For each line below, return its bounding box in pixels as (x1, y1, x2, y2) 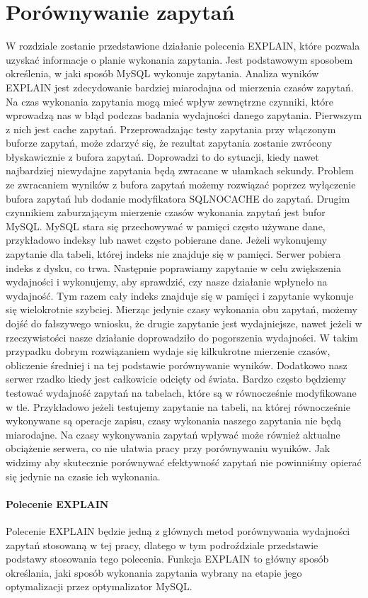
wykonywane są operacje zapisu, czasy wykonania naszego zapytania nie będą (6, 413, 342, 428)
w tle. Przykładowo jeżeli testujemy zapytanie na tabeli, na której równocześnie (6, 399, 350, 414)
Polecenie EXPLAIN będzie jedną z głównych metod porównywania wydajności (6, 523, 350, 538)
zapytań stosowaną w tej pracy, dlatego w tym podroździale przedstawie (6, 537, 318, 552)
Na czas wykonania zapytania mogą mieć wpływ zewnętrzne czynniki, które (6, 94, 333, 108)
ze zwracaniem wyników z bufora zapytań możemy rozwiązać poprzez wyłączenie (6, 177, 356, 192)
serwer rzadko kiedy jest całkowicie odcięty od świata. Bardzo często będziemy (6, 371, 346, 386)
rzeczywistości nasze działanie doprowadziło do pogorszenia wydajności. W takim (6, 329, 358, 344)
